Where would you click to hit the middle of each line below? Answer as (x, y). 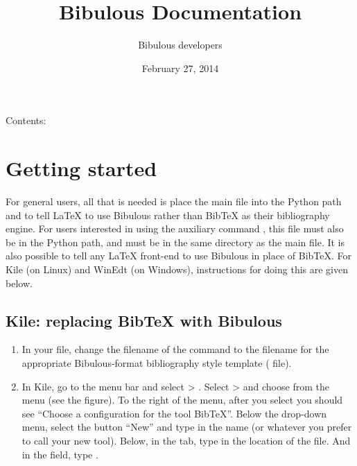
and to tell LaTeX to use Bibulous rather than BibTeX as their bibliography (168, 215)
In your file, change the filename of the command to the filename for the (175, 349)
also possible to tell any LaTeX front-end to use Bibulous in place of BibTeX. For (179, 256)
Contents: (26, 120)
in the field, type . (60, 454)
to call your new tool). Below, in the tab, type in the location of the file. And (186, 440)
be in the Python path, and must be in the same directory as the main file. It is (175, 242)
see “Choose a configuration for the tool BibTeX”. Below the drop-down (174, 413)
